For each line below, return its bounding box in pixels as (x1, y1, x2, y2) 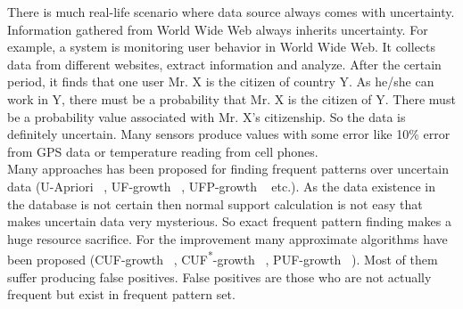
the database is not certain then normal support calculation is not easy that (7, 194, 423, 213)
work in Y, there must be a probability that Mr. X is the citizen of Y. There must (7, 89, 456, 108)
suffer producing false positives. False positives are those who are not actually (7, 267, 432, 286)
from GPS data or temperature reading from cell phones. (7, 142, 318, 160)
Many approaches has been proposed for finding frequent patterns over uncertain (7, 159, 449, 178)
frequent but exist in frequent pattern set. (7, 285, 236, 304)
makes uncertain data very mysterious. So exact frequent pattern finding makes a (7, 212, 451, 231)
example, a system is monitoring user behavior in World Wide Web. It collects (7, 37, 436, 56)
